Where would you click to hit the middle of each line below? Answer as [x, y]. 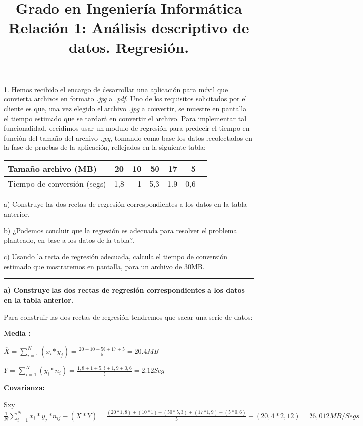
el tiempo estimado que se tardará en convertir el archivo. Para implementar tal [125, 118]
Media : [17, 333]
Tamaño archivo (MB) [52, 168]
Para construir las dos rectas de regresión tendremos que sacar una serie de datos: [128, 316]
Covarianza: [24, 388]
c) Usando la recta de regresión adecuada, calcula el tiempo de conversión [116, 257]
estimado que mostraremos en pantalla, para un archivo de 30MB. [104, 266]
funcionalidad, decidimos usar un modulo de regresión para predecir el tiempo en [127, 128]
